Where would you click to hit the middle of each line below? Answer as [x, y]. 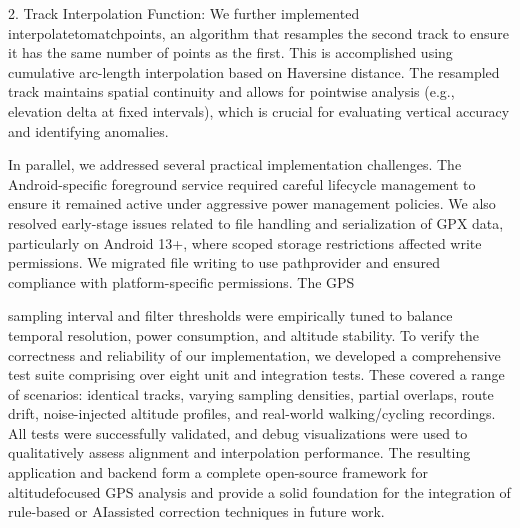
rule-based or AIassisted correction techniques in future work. [196, 511]
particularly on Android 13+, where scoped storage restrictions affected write [245, 242]
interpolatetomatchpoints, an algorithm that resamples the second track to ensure [259, 32]
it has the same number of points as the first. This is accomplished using [230, 52]
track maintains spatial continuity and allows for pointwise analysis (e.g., [231, 91]
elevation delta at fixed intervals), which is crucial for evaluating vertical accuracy [259, 110]
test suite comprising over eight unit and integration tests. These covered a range [256, 374]
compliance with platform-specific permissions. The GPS [181, 281]
